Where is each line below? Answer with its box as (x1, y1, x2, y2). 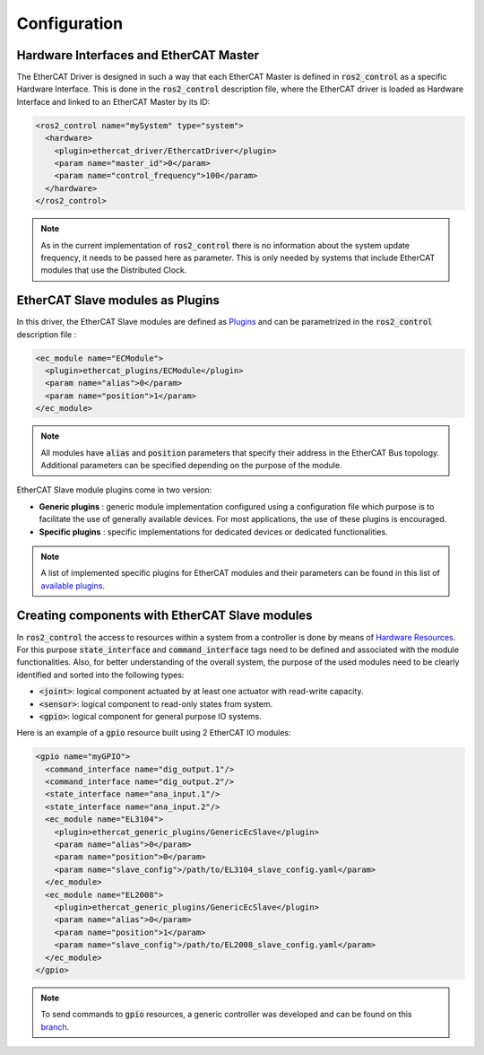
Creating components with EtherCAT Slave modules (16, 608, 313, 623)
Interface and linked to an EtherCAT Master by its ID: (16, 96, 211, 107)
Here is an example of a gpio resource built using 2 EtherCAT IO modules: (16, 728, 291, 738)
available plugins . (40, 580, 105, 591)
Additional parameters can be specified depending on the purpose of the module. (40, 459, 342, 470)
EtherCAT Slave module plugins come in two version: (16, 484, 212, 495)
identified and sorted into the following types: (16, 669, 185, 680)
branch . (40, 1021, 70, 1032)
